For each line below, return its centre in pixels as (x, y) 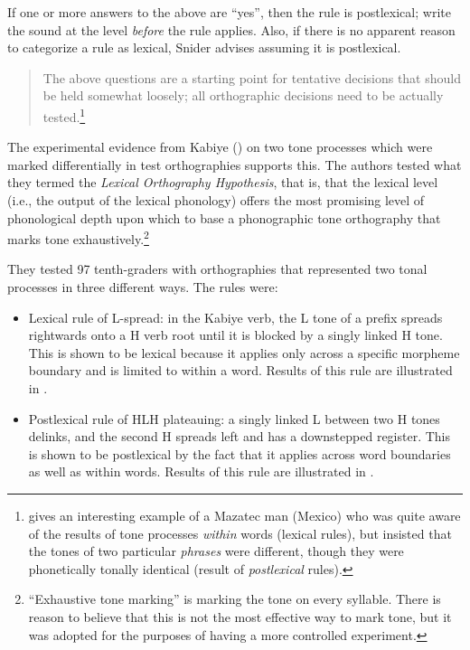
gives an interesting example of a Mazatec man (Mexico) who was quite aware (244, 515)
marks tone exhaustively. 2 (78, 237)
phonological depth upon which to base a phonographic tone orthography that (224, 217)
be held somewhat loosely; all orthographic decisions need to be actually (243, 95)
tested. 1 (64, 115)
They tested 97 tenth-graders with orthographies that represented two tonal (217, 269)
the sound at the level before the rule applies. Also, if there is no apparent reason (231, 29)
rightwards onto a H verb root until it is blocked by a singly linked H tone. (235, 335)
